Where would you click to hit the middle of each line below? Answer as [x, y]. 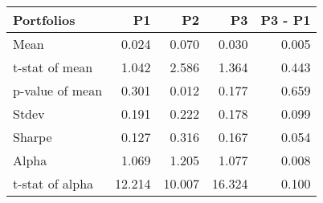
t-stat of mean [53, 67]
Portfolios [44, 20]
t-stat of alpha [53, 183]
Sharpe [33, 137]
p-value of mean [58, 90]
